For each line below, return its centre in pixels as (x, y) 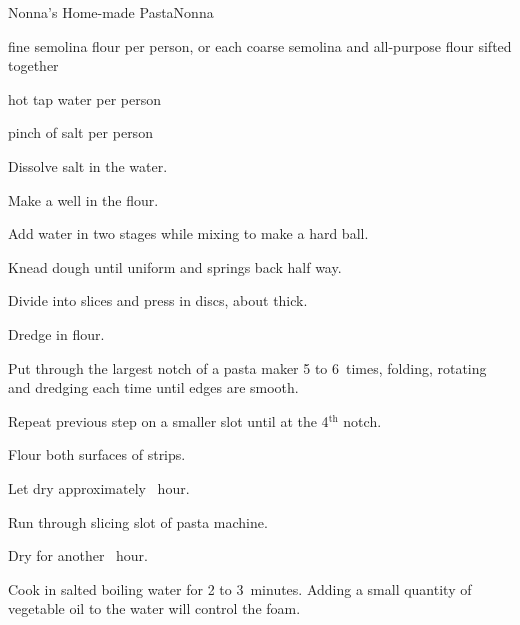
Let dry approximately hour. (99, 487)
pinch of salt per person (80, 132)
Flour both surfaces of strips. (97, 454)
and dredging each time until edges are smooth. (153, 387)
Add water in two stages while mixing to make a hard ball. (188, 233)
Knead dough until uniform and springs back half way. (175, 266)
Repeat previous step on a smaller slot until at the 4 (168, 420)
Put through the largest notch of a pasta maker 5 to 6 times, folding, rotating (247, 367)
